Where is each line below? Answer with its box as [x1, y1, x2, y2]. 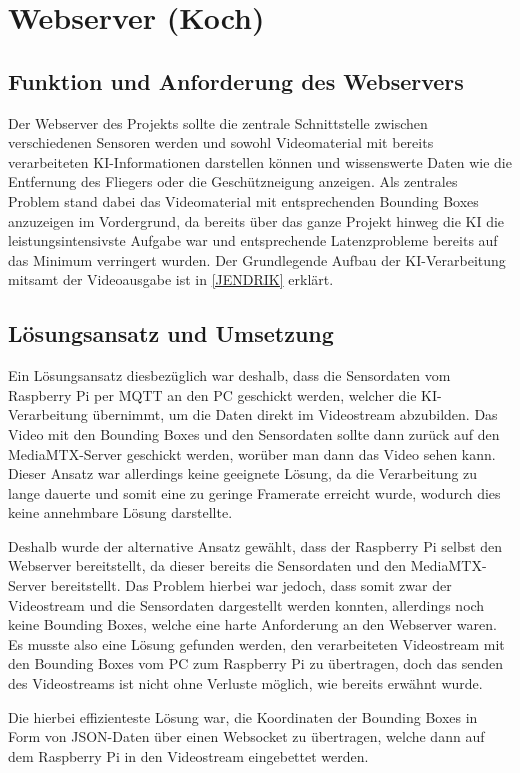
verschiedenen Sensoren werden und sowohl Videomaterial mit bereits [8, 132, 434, 153]
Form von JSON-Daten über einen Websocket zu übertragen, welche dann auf [8, 726, 485, 747]
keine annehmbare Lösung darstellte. [8, 502, 233, 523]
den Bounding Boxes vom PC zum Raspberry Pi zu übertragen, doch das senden [8, 653, 503, 674]
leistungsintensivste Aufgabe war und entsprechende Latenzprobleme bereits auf [8, 230, 498, 251]
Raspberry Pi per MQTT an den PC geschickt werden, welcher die [8, 384, 417, 405]
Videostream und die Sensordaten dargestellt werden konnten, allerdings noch [8, 594, 485, 615]
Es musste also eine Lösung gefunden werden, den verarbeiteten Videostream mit [8, 633, 505, 654]
